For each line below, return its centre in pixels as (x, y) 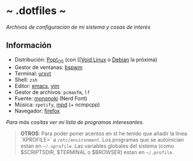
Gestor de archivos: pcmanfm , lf (52, 92)
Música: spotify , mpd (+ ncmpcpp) (57, 104)
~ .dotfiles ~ (36, 11)
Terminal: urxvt (33, 73)
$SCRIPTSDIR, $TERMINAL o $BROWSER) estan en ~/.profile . (97, 152)
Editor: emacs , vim (37, 85)
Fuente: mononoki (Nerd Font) (51, 98)
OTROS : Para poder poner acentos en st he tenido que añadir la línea (104, 133)
